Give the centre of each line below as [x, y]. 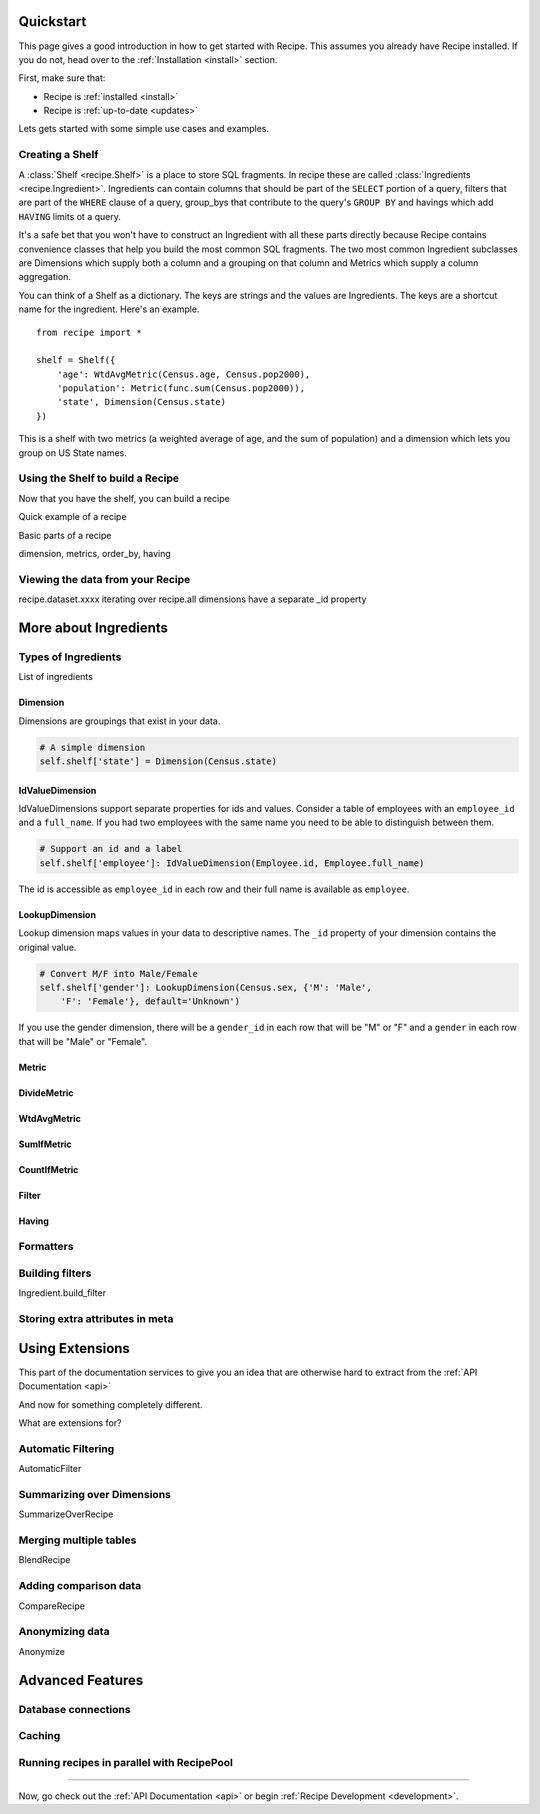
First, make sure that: [62, 78]
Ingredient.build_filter [62, 1293]
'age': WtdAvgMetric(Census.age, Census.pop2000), [183, 374]
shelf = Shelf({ [76, 360]
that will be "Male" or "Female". [83, 1041]
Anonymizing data [64, 1632]
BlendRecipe [44, 1560]
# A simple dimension [92, 747]
